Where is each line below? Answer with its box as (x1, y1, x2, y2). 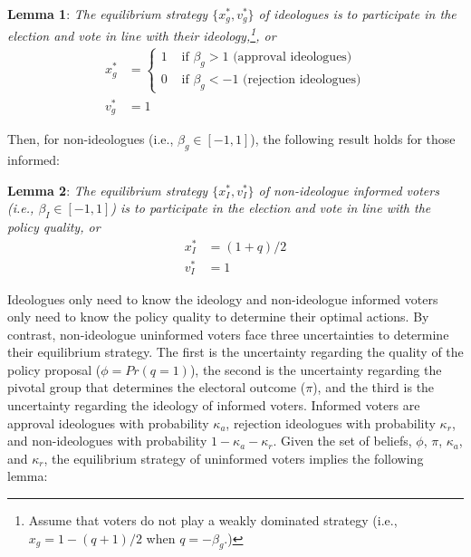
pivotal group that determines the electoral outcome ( (7, 378, 306, 397)
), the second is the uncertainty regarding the (189, 360, 442, 379)
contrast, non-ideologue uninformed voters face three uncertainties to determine (7, 324, 449, 343)
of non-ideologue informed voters (258, 180, 439, 199)
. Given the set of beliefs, (273, 431, 412, 450)
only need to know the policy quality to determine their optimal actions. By (7, 307, 429, 326)
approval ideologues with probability (7, 413, 209, 432)
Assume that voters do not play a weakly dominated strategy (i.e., (28, 511, 398, 530)
